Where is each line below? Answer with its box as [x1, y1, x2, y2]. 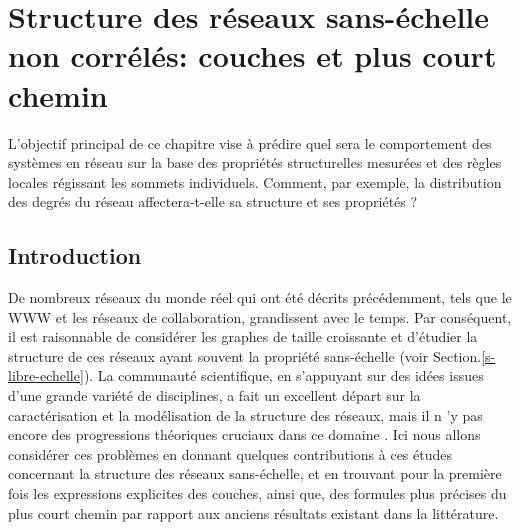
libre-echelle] [8, 365, 84, 386]
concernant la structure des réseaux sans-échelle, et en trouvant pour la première [8, 463, 502, 484]
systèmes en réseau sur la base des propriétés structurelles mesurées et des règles [8, 152, 502, 173]
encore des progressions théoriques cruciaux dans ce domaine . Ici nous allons [8, 424, 481, 445]
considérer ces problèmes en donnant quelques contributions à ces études [8, 443, 452, 464]
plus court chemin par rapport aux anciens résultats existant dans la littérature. [8, 502, 499, 523]
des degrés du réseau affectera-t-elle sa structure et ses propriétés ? [8, 191, 418, 212]
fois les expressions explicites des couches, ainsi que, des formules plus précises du [8, 483, 507, 504]
